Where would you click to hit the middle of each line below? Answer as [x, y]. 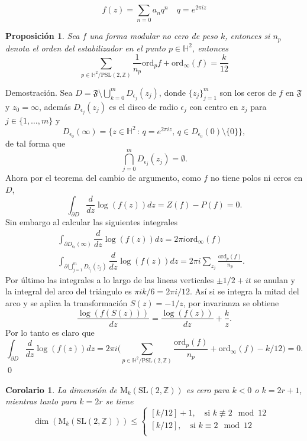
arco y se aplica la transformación [67, 302]
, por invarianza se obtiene [231, 302]
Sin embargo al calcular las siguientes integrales [91, 222]
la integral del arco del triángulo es [69, 291]
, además [55, 106]
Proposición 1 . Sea [43, 36]
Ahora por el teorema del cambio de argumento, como [103, 178]
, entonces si [248, 36]
